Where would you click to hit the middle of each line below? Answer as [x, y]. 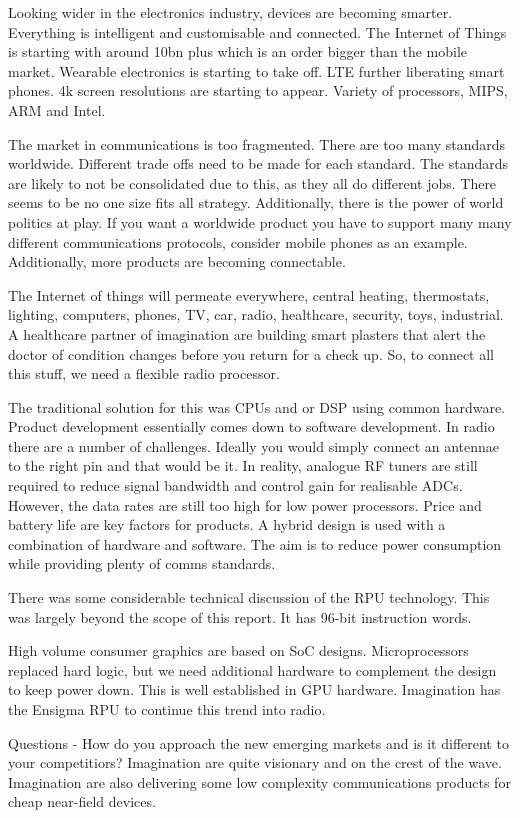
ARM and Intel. [57, 109]
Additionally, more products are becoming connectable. [177, 261]
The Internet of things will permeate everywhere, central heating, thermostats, [249, 294]
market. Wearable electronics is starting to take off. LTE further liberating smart [256, 70]
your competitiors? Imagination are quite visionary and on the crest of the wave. [255, 762]
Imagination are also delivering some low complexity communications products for [259, 781]
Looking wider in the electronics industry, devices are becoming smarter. [230, 12]
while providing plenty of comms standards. [142, 563]
